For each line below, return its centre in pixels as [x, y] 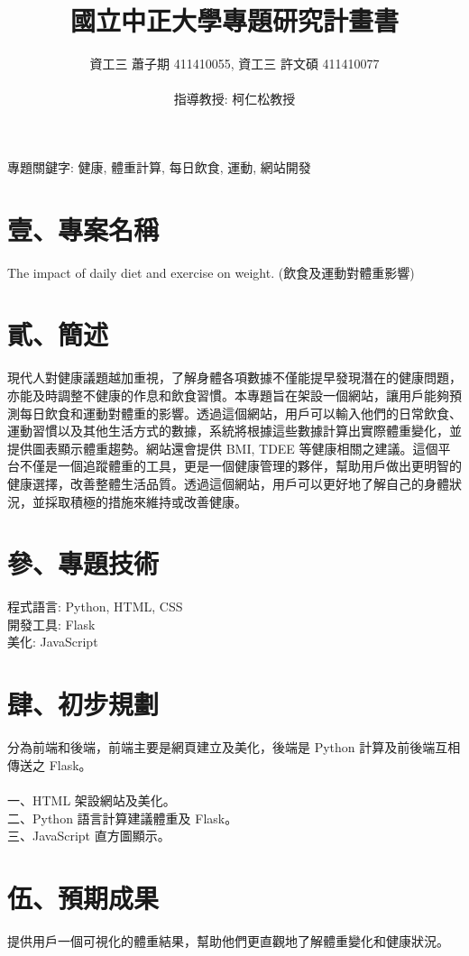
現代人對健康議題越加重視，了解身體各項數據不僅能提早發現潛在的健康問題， [234, 377]
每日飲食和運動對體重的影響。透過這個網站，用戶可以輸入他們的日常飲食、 [240, 413]
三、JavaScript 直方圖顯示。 [89, 836]
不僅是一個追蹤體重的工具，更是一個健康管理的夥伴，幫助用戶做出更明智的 [240, 466]
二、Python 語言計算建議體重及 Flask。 [123, 818]
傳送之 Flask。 [50, 764]
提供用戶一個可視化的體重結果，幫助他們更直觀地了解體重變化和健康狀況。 [228, 940]
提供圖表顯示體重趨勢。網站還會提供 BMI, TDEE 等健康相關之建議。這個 [223, 448]
